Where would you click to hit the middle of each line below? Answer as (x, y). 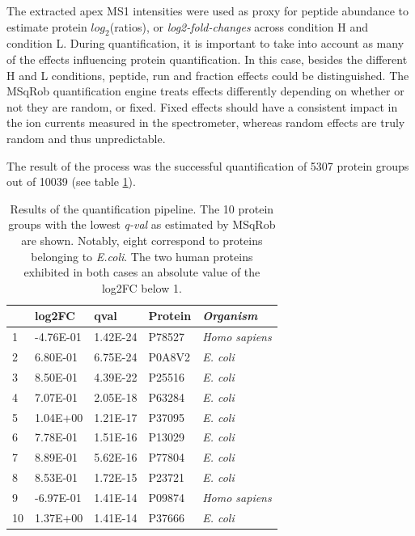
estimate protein (47, 26)
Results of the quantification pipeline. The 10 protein (142, 208)
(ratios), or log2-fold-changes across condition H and (239, 26)
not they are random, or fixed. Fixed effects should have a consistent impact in (202, 106)
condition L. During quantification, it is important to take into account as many (205, 43)
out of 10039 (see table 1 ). (71, 181)
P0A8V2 (169, 356)
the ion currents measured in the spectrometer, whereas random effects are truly (206, 122)
